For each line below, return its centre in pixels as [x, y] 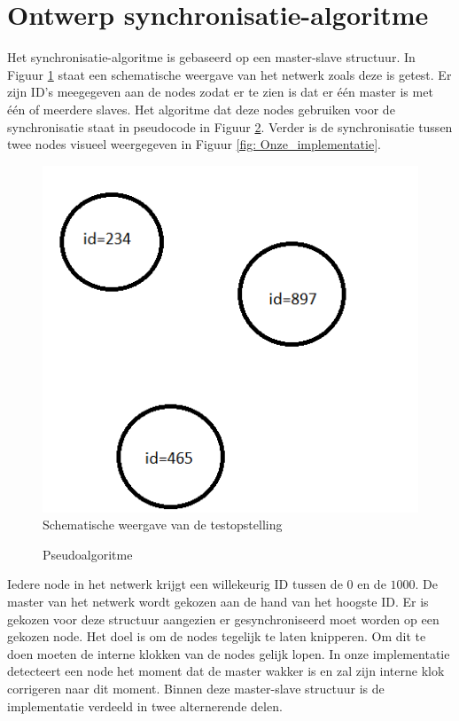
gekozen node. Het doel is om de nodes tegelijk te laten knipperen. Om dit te [217, 636]
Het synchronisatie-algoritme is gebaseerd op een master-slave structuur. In [211, 57]
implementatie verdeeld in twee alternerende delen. [145, 705]
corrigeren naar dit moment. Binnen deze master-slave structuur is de [196, 689]
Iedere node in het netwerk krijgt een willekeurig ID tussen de [175, 584]
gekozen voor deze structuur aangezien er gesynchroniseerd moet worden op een [223, 619]
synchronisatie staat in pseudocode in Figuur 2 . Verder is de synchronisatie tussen [230, 126]
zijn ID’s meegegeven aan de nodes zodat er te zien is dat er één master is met [220, 92]
